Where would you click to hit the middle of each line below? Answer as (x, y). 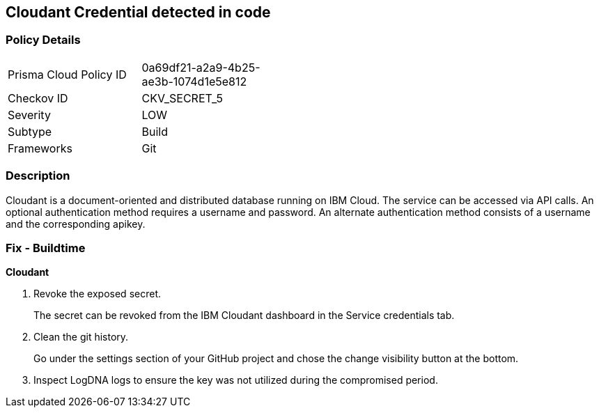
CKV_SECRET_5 (182, 98)
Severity (29, 115)
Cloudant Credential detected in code (138, 12)
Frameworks (40, 148)
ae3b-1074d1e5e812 (194, 81)
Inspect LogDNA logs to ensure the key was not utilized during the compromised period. (236, 380)
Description (38, 176)
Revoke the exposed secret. (97, 294)
